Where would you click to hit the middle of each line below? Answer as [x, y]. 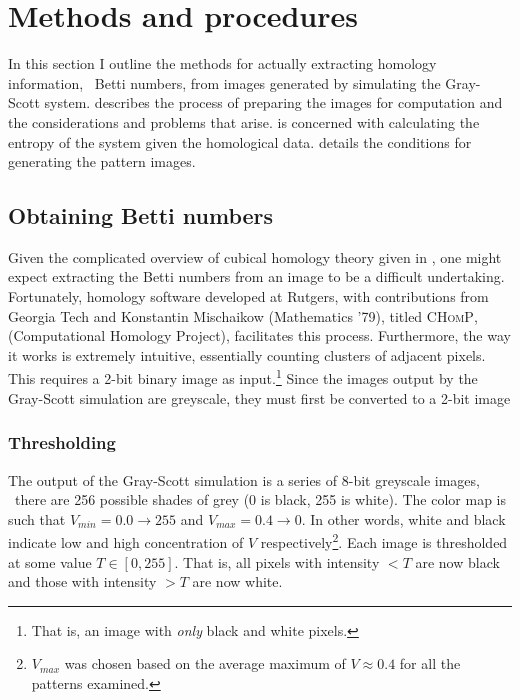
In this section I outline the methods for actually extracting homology [222, 63]
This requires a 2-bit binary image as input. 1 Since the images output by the [243, 377]
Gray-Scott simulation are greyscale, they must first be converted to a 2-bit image [259, 397]
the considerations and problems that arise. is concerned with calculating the [244, 121]
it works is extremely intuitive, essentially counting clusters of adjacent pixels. [247, 354]
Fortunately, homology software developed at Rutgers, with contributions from [248, 296]
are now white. [237, 581]
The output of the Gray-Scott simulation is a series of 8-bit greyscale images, [244, 479]
